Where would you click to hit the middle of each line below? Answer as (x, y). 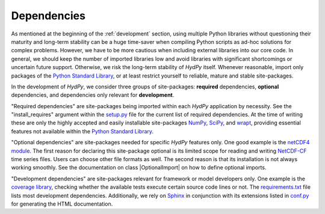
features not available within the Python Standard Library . (82, 131)
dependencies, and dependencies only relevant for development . (93, 95)
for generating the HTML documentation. (62, 204)
